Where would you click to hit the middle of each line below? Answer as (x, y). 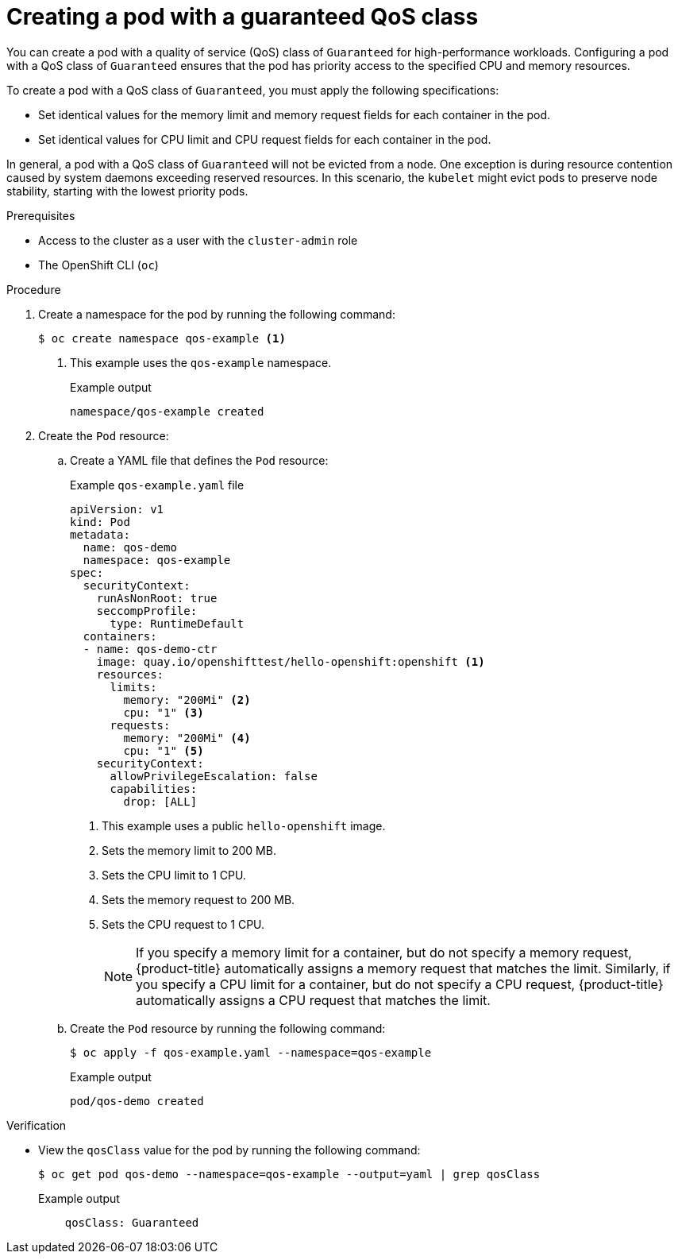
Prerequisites (41, 215)
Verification (37, 1125)
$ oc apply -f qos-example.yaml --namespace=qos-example (251, 1052)
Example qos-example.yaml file (157, 485)
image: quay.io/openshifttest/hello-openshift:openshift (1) (291, 661)
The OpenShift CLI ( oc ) (98, 265)
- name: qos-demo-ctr (150, 649)
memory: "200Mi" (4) (187, 738)
